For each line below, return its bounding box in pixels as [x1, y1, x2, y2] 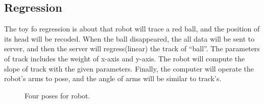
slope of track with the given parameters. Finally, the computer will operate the [4, 63, 254, 74]
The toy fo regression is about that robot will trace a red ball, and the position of [4, 23, 260, 34]
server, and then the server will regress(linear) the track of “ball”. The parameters [4, 43, 260, 54]
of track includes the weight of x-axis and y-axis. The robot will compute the [4, 53, 245, 63]
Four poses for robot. [25, 90, 90, 100]
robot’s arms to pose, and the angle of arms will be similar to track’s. [4, 73, 222, 84]
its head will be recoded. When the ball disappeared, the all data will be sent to [4, 33, 255, 44]
